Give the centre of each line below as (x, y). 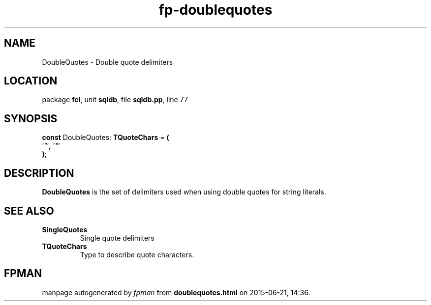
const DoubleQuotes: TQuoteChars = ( (106, 138)
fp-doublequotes (215, 10)
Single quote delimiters (117, 238)
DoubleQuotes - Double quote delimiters (108, 62)
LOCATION (31, 81)
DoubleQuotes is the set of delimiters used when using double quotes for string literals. (184, 192)
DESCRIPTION (39, 173)
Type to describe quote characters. (137, 254)
